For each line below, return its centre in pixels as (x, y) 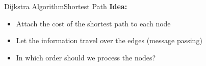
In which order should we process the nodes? (86, 57)
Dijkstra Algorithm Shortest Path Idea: (66, 6)
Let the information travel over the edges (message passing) (109, 40)
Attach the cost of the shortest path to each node (93, 23)
